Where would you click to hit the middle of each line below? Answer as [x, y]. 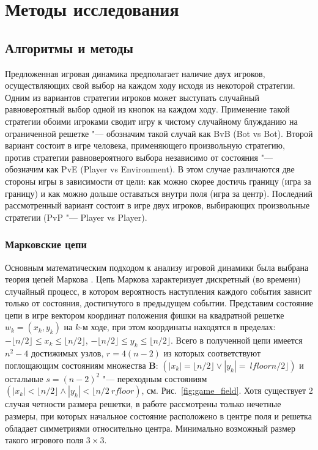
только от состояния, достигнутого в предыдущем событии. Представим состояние [159, 303]
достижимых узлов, [67, 353]
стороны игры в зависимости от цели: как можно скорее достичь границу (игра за [158, 181]
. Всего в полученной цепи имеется [237, 340]
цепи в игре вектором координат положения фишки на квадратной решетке [145, 315]
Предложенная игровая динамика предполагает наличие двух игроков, [135, 73]
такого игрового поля [44, 440]
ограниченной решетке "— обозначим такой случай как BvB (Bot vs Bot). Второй [159, 133]
